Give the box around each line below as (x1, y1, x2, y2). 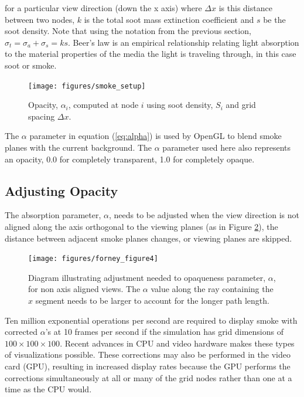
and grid (226, 99, 256, 111)
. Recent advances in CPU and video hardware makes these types (60, 337, 295, 349)
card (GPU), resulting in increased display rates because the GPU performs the (5, 359, 291, 372)
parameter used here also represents (162, 141, 291, 153)
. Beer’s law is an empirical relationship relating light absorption (68, 36, 299, 48)
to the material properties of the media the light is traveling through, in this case (5, 47, 296, 60)
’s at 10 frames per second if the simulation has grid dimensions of (45, 325, 283, 338)
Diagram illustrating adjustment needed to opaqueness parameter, (28, 271, 266, 283)
